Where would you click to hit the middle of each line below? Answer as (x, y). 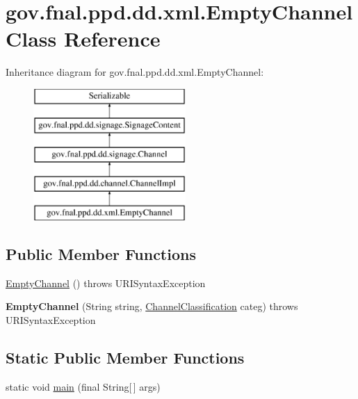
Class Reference (83, 39)
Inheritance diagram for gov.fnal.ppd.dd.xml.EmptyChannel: (135, 72)
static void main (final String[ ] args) (83, 386)
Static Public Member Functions (125, 357)
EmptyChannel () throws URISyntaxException (106, 283)
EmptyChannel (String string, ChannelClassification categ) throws (152, 306)
